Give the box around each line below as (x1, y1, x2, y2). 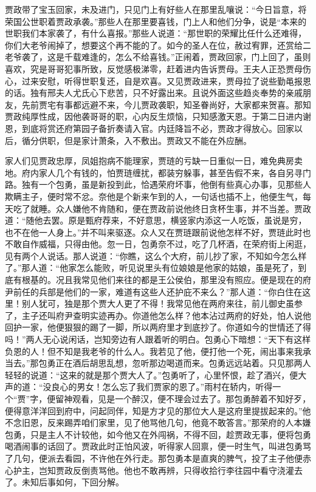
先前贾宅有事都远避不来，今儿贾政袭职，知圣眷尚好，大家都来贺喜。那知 (21, 98, 311, 111)
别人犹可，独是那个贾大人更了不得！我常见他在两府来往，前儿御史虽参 (21, 297, 303, 310)
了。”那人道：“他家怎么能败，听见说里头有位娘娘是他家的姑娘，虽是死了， (5, 261, 298, 274)
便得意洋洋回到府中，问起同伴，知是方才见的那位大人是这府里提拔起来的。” (5, 404, 303, 417)
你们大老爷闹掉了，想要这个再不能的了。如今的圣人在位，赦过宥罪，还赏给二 (5, 38, 311, 51)
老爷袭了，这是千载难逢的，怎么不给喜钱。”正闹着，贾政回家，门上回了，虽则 (5, 50, 311, 63)
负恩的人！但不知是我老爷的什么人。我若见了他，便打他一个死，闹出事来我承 (5, 344, 311, 357)
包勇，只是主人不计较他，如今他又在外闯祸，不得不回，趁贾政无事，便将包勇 (5, 428, 311, 440)
